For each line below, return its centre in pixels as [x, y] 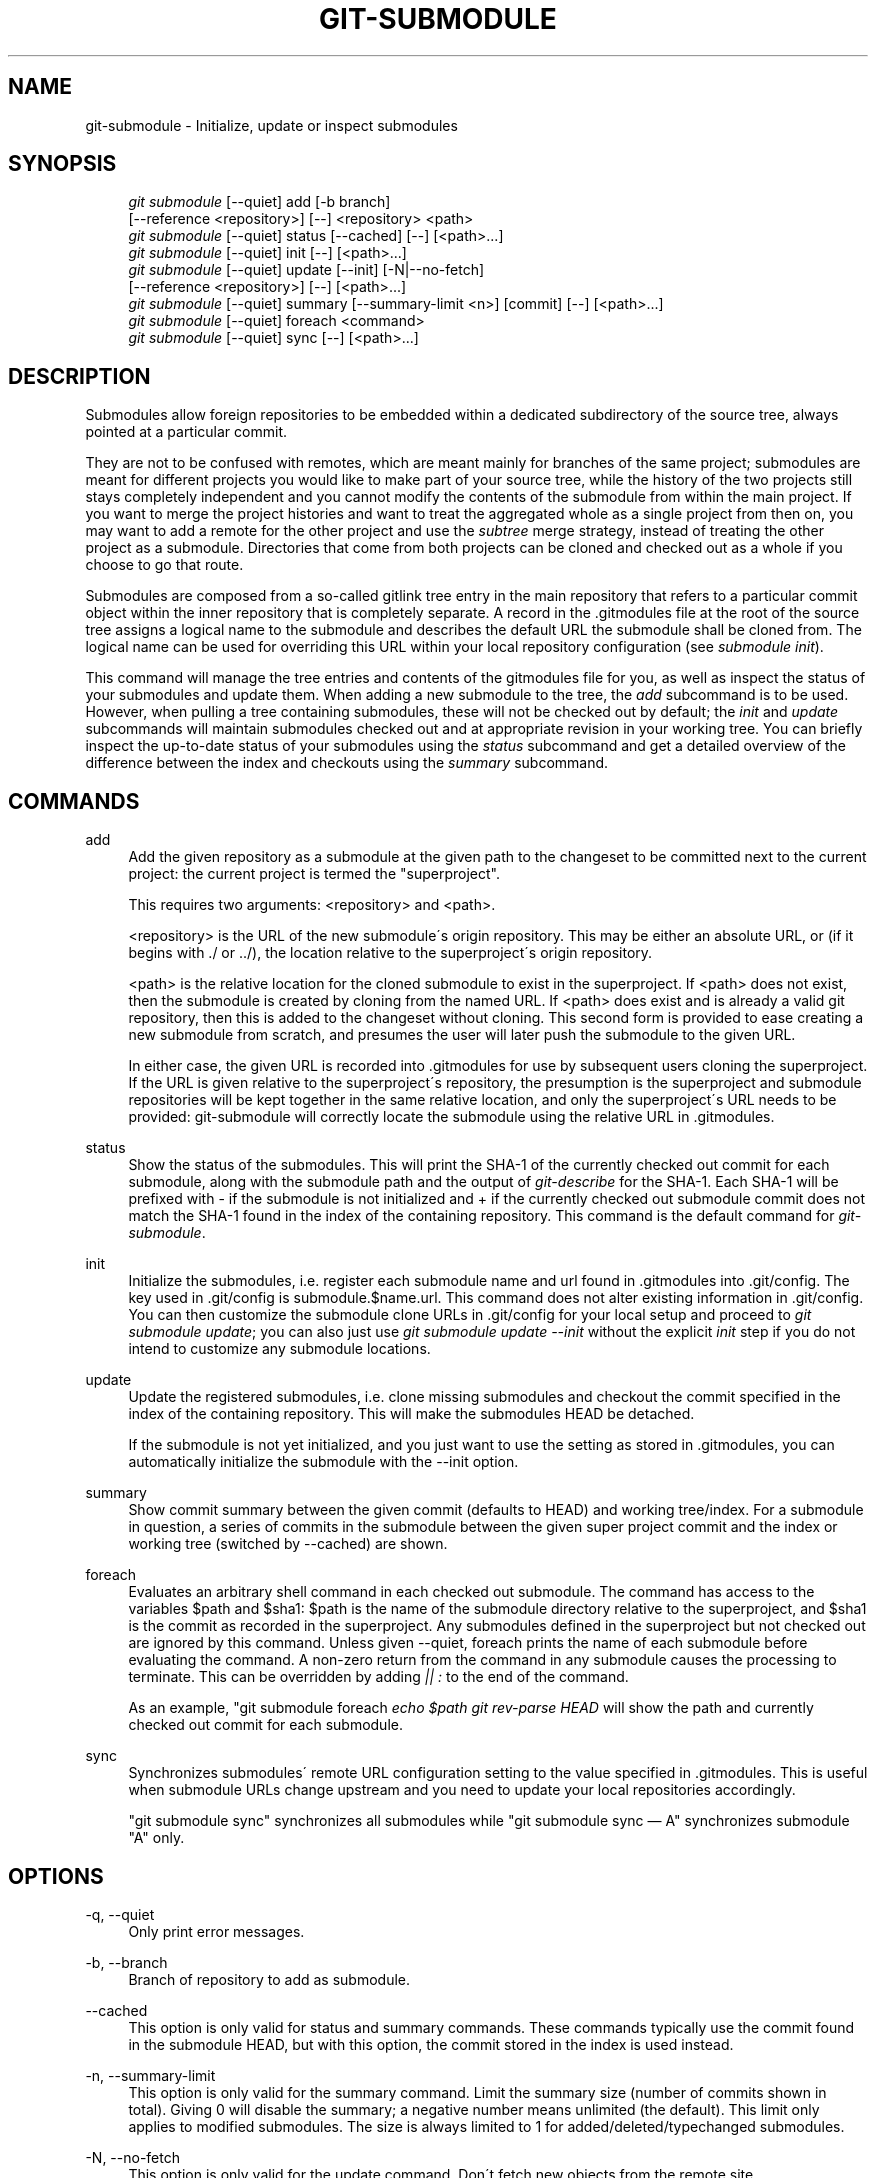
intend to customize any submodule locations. [279, 1349]
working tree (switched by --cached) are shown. [288, 1544]
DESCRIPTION [79, 376]
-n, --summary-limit [150, 2075]
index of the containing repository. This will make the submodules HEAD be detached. [411, 1414]
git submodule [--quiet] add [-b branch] [259, 202]
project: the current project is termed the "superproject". [314, 874]
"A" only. [156, 1838]
